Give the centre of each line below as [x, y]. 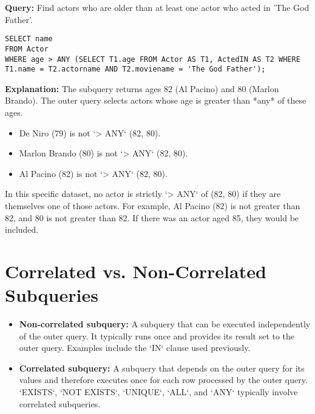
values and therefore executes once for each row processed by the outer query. [163, 380]
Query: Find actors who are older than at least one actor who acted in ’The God [157, 7]
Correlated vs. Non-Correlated [136, 271]
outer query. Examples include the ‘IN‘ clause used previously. [135, 348]
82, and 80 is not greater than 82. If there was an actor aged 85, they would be [152, 217]
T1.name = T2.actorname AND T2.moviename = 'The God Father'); [135, 69]
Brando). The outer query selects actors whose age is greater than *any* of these [156, 100]
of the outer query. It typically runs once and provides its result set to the [157, 336]
